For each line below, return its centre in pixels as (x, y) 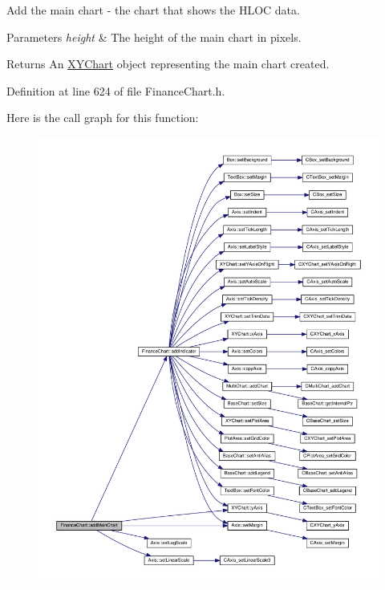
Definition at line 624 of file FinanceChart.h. (116, 90)
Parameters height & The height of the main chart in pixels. (154, 37)
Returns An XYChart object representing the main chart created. (168, 64)
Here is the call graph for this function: (103, 118)
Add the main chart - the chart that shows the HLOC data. (153, 10)
